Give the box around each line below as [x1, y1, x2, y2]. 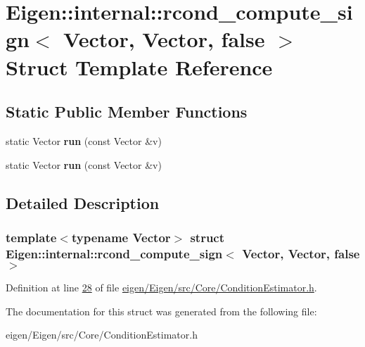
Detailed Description [6, 191, 160, 213]
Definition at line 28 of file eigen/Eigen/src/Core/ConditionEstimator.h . [6, 280, 317, 295]
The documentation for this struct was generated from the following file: [6, 303, 317, 318]
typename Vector [71, 228, 171, 246]
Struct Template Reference [6, 52, 273, 81]
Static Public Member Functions [6, 101, 248, 122]
